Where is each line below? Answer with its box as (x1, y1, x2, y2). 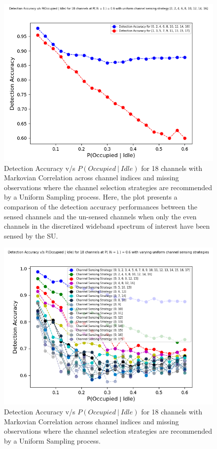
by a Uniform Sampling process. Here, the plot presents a (4, 192, 178, 202)
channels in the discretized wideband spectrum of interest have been (4, 221, 210, 231)
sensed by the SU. (4, 230, 58, 241)
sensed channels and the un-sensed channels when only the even (4, 211, 197, 221)
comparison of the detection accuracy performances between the (4, 201, 197, 211)
